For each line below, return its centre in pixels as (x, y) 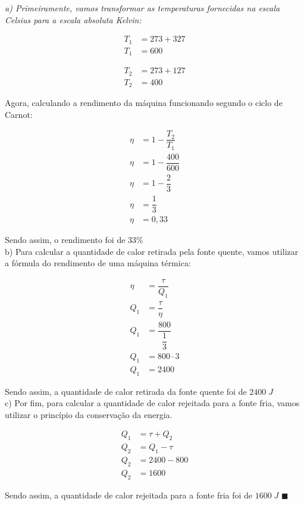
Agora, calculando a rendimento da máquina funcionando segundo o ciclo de (144, 103)
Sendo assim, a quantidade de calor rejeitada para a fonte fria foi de (129, 495)
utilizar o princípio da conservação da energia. (89, 414)
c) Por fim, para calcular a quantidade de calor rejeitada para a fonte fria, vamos (152, 403)
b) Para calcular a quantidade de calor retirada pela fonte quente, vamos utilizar (152, 251)
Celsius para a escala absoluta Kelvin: (73, 19)
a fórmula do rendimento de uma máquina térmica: (98, 263)
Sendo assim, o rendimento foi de (65, 240)
